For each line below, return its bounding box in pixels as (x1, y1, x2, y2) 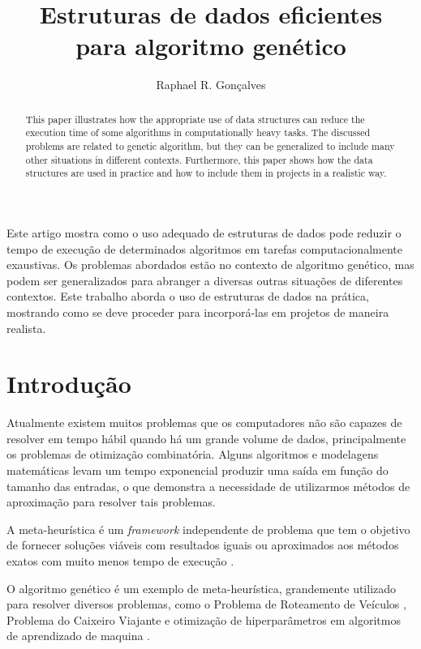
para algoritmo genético (75, 29, 346, 62)
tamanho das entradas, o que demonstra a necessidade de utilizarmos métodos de (6, 477, 410, 494)
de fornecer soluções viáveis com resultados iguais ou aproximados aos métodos (6, 536, 399, 553)
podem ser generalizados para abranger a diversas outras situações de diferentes (6, 271, 403, 288)
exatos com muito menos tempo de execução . (6, 553, 234, 570)
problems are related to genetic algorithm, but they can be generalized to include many (25, 139, 395, 153)
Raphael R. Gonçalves (156, 76, 266, 93)
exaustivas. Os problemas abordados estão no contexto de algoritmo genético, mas (6, 256, 415, 273)
